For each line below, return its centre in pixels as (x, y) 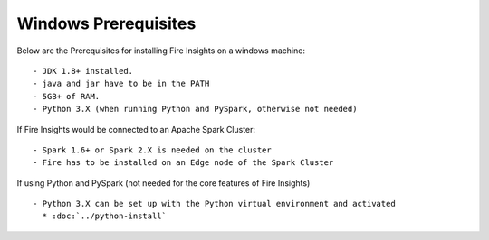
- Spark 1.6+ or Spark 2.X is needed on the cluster (152, 150)
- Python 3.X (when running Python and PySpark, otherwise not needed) (195, 109)
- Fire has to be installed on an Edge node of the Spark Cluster (183, 163)
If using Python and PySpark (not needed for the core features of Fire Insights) (163, 183)
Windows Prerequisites (106, 23)
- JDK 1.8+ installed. (83, 71)
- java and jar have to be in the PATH (121, 84)
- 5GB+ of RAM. (67, 96)
